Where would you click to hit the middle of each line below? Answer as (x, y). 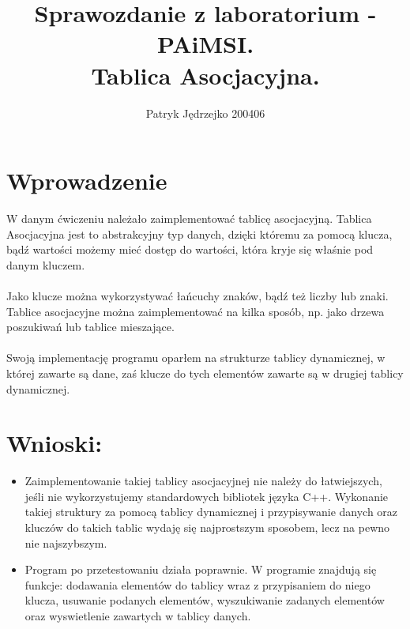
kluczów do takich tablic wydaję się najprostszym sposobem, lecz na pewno (207, 527)
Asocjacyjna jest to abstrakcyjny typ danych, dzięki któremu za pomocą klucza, (199, 234)
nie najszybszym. (66, 542)
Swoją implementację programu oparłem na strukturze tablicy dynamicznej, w (196, 358)
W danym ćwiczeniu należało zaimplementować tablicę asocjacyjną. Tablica (189, 218)
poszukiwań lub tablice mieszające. (90, 327)
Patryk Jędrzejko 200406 (205, 113)
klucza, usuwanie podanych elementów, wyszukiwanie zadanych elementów (205, 600)
